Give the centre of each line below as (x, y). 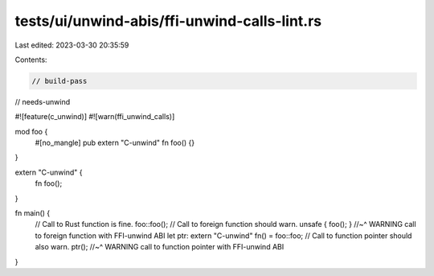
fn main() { (33, 213)
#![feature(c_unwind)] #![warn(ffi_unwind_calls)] (95, 117)
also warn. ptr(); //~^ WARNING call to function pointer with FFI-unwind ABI (160, 247)
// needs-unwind (43, 101)
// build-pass (59, 81)
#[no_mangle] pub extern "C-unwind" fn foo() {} (115, 143)
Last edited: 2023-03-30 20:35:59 (72, 45)
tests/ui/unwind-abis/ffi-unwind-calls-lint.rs (168, 21)
